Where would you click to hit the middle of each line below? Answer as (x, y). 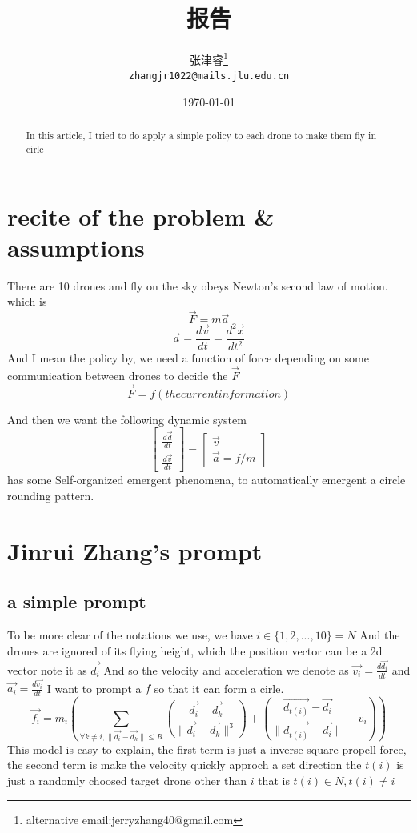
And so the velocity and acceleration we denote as (226, 669)
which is (27, 301)
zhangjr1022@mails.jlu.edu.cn (209, 76)
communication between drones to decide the (118, 375)
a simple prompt (77, 601)
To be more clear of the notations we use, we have (130, 635)
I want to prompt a (94, 688)
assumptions (76, 247)
